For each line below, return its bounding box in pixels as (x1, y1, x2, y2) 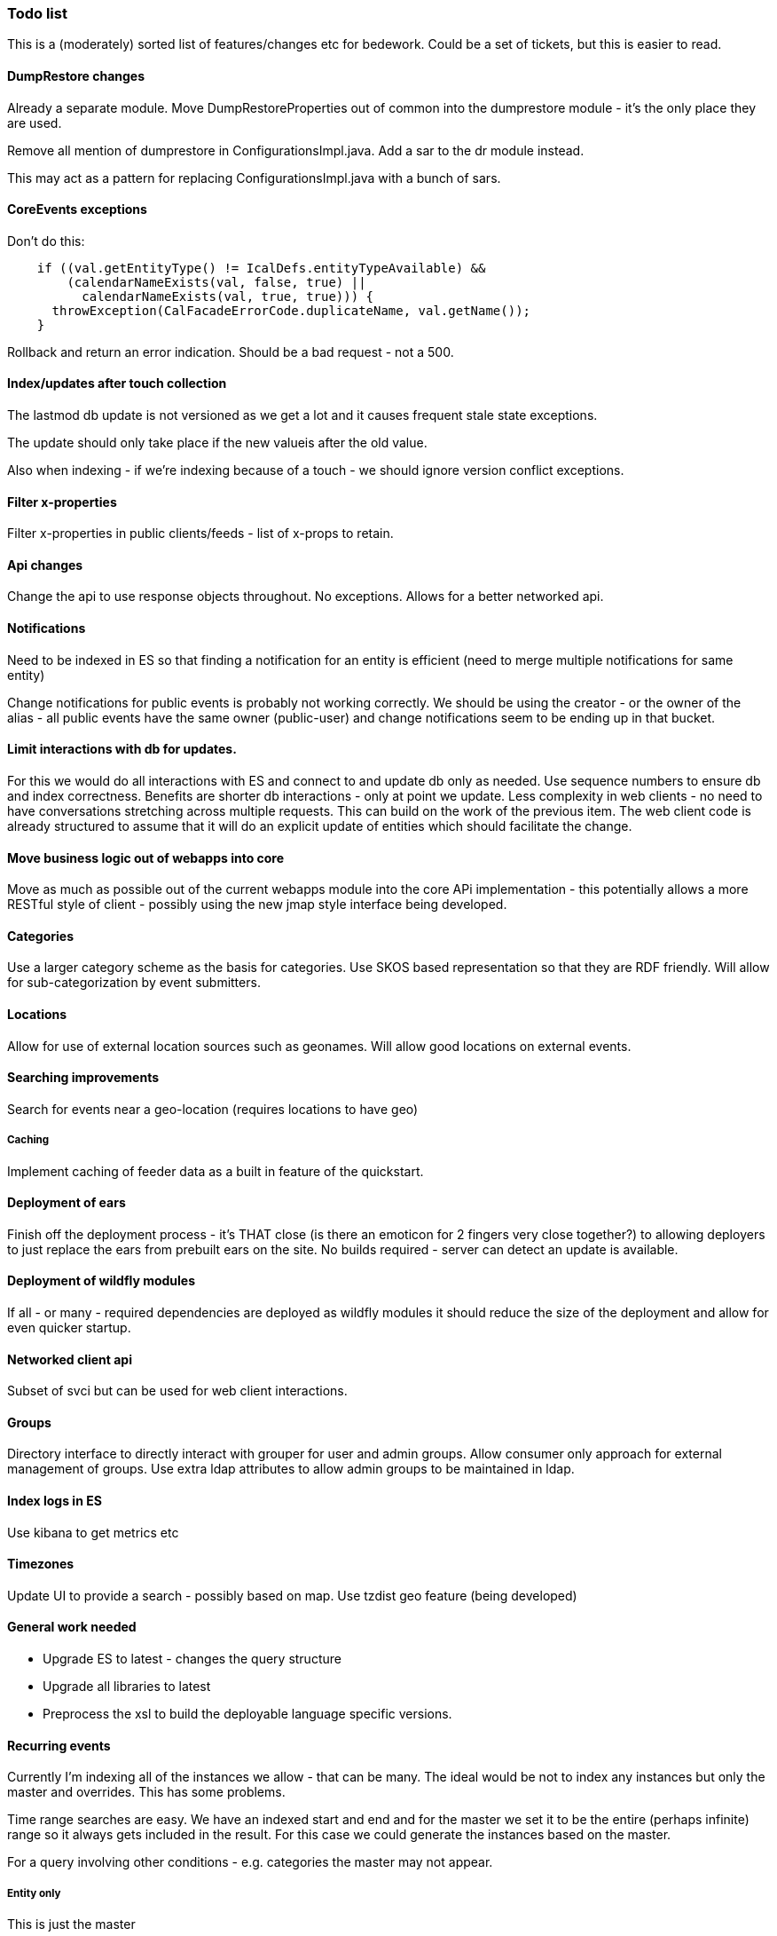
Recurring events (7, 1737, 111, 1753)
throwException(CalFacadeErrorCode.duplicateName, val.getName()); (51, 303, 531, 318)
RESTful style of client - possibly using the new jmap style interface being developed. (7, 897, 507, 913)
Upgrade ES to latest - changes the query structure (43, 1651, 341, 1667)
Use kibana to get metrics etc (7, 1524, 179, 1540)
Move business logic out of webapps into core (7, 849, 285, 865)
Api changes (7, 557, 83, 573)
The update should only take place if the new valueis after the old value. (7, 435, 428, 451)
